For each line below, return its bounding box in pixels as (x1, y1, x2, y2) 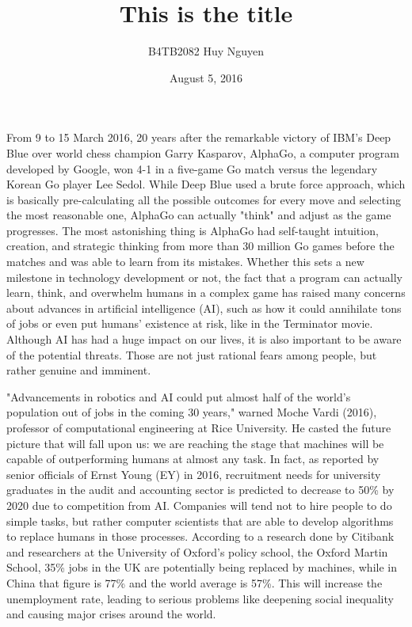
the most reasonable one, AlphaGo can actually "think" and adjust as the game (6, 207, 391, 223)
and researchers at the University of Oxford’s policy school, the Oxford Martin (6, 543, 388, 560)
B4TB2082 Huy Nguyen (147, 43, 265, 59)
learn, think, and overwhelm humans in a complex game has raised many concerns (6, 284, 406, 301)
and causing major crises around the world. (6, 606, 216, 622)
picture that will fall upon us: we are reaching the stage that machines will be (6, 435, 384, 451)
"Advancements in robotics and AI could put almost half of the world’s (6, 388, 351, 405)
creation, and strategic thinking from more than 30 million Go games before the (6, 237, 395, 254)
